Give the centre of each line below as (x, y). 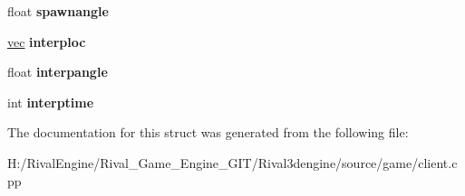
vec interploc (47, 41)
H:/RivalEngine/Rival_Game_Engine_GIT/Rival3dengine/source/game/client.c (232, 162)
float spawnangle (58, 11)
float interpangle (58, 72)
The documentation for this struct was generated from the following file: (208, 132)
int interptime (51, 102)
